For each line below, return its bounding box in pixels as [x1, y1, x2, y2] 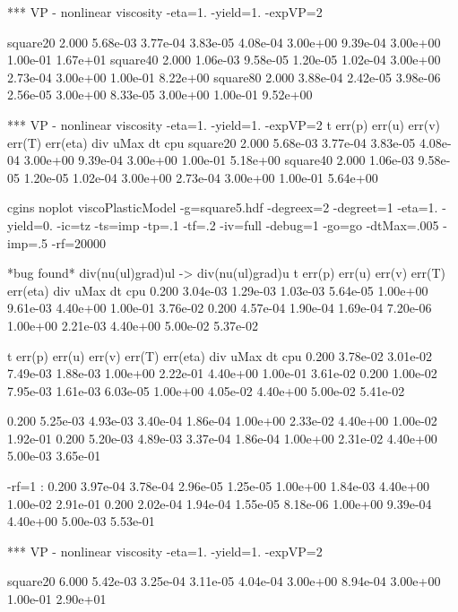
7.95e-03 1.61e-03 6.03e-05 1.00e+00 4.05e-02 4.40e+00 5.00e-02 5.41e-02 [7, 381, 405, 400]
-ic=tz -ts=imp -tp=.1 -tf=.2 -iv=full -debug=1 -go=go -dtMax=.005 [56, 215, 439, 234]
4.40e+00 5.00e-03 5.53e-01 [7, 512, 155, 530]
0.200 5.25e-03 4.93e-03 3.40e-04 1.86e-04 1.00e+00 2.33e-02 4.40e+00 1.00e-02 [7, 411, 437, 430]
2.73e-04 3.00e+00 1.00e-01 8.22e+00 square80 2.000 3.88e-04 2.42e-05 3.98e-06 [7, 67, 441, 86]
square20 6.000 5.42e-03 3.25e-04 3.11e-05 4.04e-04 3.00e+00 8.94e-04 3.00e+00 [7, 572, 441, 590]
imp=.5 [7, 233, 48, 252]
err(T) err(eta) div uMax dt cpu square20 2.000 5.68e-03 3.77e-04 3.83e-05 [7, 133, 416, 151]
